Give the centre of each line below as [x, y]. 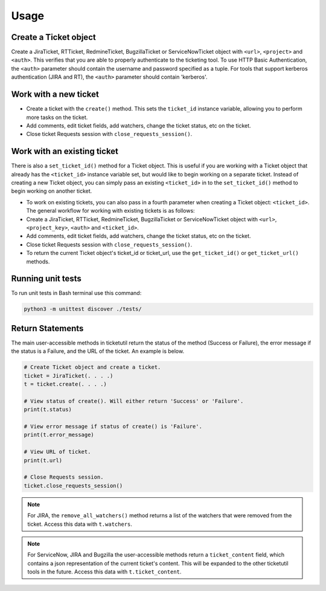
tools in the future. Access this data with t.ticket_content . [104, 572]
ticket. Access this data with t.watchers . [80, 524]
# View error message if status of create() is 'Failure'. [113, 427]
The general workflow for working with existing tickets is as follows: [111, 211]
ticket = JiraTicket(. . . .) [69, 376]
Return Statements [47, 328]
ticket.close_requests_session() [73, 486]
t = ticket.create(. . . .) [65, 384]
